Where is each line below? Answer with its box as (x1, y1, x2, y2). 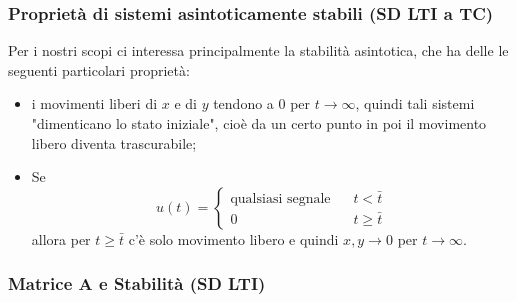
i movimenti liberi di (31, 93, 158, 114)
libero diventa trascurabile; (31, 132, 197, 153)
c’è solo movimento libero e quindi (128, 228, 339, 249)
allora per (31, 228, 91, 249)
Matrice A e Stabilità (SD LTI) (8, 271, 266, 296)
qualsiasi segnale (230, 191, 331, 206)
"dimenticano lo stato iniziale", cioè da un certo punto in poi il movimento (31, 113, 487, 133)
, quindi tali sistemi (355, 93, 475, 114)
